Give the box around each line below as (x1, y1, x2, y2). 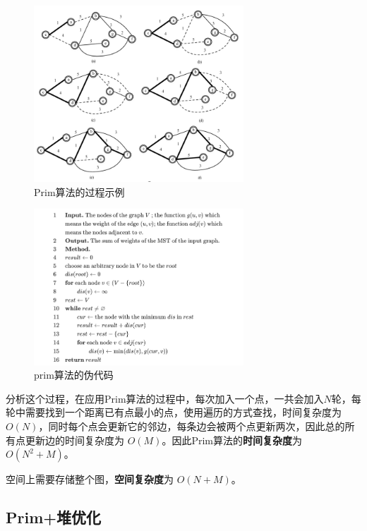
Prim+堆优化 (6, 506, 102, 528)
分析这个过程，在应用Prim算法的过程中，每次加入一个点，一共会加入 (6, 391, 324, 405)
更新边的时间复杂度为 (25, 432, 124, 447)
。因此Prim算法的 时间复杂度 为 (162, 432, 302, 447)
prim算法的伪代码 (34, 367, 114, 382)
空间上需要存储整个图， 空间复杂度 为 (6, 472, 174, 487)
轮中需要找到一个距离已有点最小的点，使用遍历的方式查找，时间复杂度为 (6, 405, 342, 420)
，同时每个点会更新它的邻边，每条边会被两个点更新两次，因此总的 (38, 418, 345, 433)
